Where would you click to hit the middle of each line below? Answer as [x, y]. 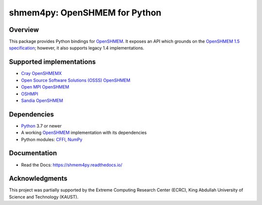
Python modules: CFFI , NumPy [52, 139]
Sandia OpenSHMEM [42, 100]
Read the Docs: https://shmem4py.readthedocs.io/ [72, 165]
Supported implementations [52, 62]
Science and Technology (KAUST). [44, 197]
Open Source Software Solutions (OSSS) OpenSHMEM [76, 80]
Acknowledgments [38, 179]
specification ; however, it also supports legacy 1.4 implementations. [77, 48]
